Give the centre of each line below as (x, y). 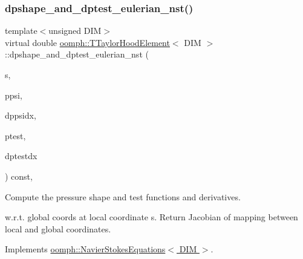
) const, (19, 176)
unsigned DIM (75, 31)
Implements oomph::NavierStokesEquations (85, 249)
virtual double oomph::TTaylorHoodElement (87, 42)
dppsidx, (21, 115)
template (21, 31)
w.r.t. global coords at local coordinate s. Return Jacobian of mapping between (151, 217)
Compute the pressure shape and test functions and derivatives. (123, 196)
